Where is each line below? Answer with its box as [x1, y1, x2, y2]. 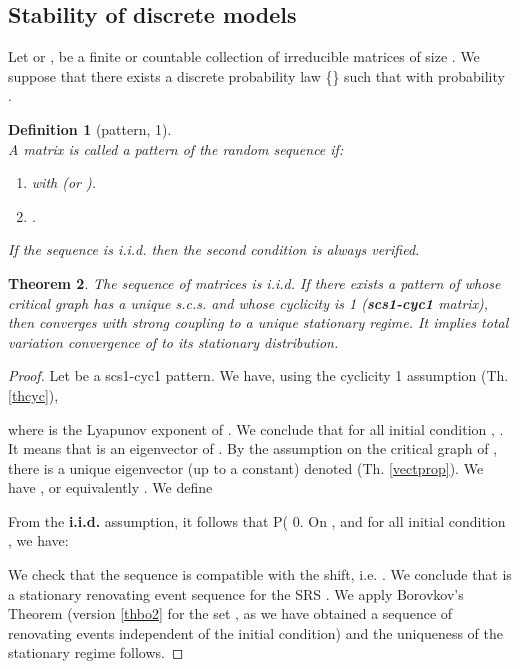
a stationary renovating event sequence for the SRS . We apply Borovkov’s [8, 583, 464, 604]
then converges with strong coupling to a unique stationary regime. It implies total [8, 312, 509, 333]
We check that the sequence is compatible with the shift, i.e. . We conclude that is [8, 564, 512, 585]
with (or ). [31, 172, 97, 193]
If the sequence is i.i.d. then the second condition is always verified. [8, 239, 420, 260]
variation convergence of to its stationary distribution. [8, 331, 339, 352]
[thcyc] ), [8, 384, 59, 405]
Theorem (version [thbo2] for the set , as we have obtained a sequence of [8, 603, 453, 624]
